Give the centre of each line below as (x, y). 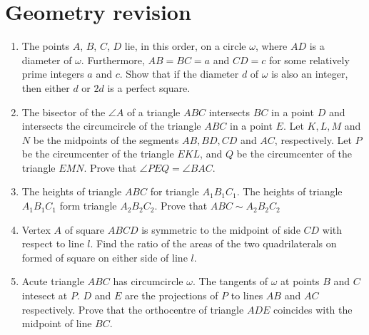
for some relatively (309, 60)
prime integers (53, 74)
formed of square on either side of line (105, 257)
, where (271, 46)
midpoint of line (57, 323)
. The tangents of (230, 281)
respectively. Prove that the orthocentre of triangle (133, 309)
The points (45, 46)
